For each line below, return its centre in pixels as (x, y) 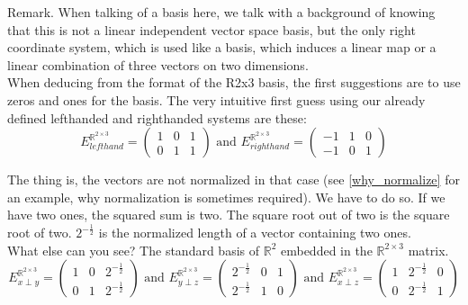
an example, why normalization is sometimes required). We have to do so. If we (226, 197)
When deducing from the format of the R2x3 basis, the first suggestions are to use (234, 82)
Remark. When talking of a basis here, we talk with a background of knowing (221, 12)
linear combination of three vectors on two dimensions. (158, 64)
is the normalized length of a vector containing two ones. (255, 233)
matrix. (428, 250)
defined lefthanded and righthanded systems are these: (157, 117)
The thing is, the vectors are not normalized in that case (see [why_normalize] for (234, 179)
